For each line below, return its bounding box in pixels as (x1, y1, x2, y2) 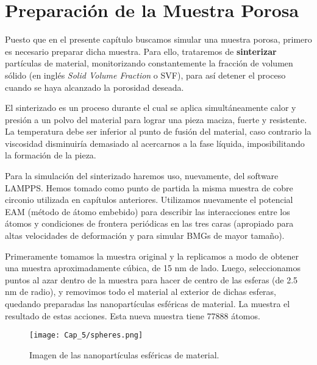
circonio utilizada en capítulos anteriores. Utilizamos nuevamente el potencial (5, 193, 293, 206)
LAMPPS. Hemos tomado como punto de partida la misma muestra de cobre (5, 181, 293, 194)
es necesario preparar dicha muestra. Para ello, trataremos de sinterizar (5, 44, 277, 57)
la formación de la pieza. (5, 149, 96, 161)
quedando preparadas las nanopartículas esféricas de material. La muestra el (5, 297, 290, 310)
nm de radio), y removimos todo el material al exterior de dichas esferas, (5, 285, 277, 298)
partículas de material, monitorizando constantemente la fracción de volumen (5, 57, 293, 69)
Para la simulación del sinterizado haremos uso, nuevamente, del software (5, 169, 279, 182)
